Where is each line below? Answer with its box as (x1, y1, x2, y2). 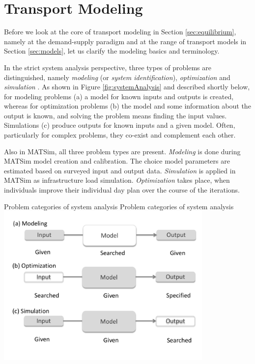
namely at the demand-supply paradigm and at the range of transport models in (4, 36, 247, 46)
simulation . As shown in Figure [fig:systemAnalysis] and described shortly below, (4, 82, 250, 92)
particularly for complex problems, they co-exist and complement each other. (4, 130, 236, 140)
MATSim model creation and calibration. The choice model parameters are (4, 156, 230, 166)
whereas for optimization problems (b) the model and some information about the (4, 101, 251, 111)
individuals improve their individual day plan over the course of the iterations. (4, 185, 240, 195)
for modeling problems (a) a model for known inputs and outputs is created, (4, 91, 234, 101)
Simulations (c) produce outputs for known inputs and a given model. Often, (4, 120, 235, 130)
